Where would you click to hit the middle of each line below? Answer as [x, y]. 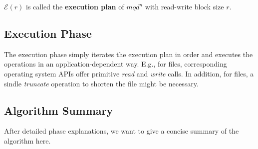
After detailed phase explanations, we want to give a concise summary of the [122, 131]
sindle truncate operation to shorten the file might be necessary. [101, 83]
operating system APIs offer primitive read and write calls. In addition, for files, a [129, 73]
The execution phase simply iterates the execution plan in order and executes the [129, 54]
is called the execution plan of [75, 6]
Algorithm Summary [59, 110]
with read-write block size [184, 6]
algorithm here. [27, 140]
